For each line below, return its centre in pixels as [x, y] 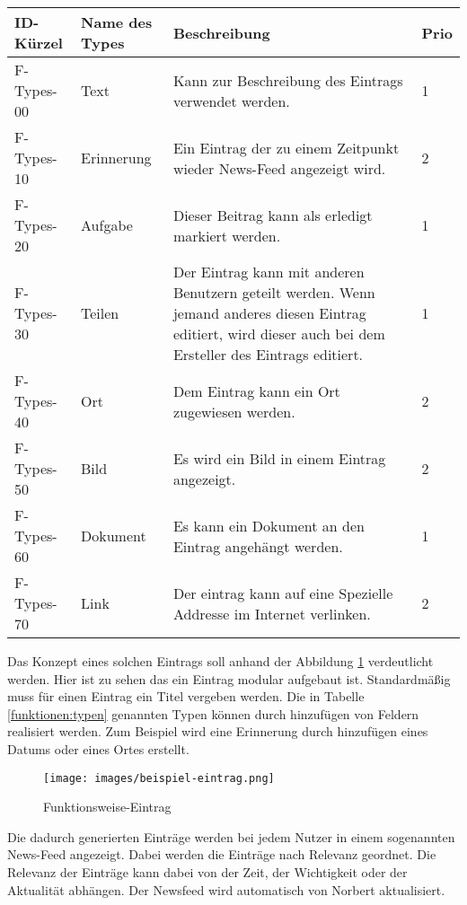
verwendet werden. [231, 101]
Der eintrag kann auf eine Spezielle [283, 593]
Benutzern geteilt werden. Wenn [274, 292]
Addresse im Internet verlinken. [272, 613]
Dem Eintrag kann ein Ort [256, 391]
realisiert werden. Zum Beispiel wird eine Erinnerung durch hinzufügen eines [218, 731]
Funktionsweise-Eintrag [107, 807]
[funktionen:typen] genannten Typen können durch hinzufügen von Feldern [213, 713]
